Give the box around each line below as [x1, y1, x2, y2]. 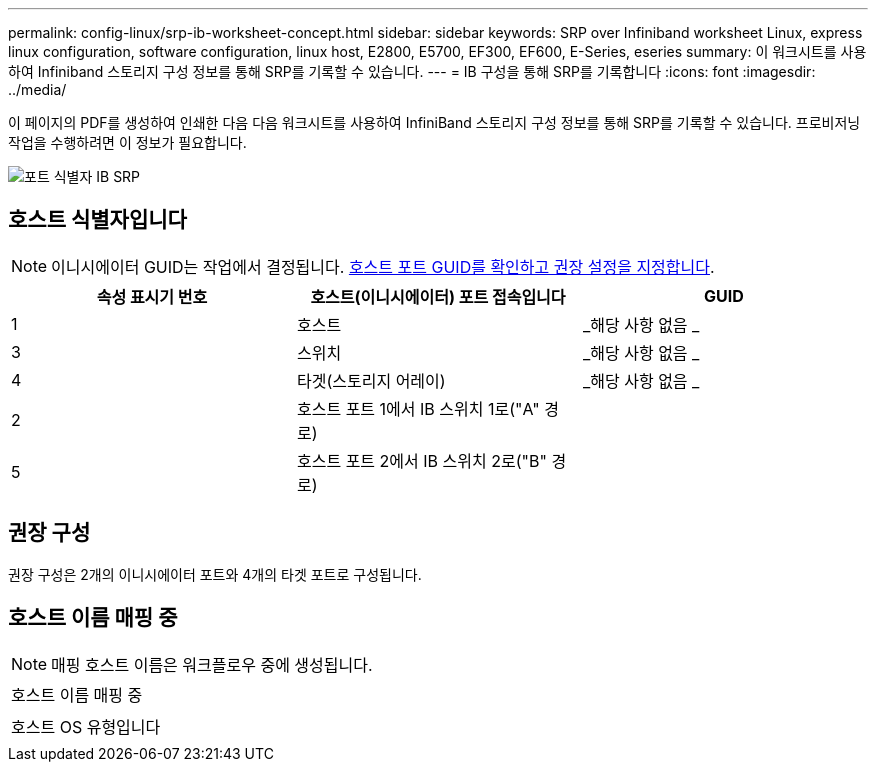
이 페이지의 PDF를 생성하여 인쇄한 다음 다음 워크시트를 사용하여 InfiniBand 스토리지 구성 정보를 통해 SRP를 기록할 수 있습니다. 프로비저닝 [8, 114, 861, 131]
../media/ [8, 81, 67, 98]
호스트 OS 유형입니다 [11, 716, 161, 737]
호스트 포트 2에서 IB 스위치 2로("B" [296, 450, 547, 471]
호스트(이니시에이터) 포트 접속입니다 [310, 286, 566, 307]
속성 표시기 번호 [96, 286, 208, 307]
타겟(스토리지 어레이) [296, 370, 446, 391]
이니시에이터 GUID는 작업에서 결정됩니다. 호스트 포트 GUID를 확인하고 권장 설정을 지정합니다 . [51, 256, 715, 277]
